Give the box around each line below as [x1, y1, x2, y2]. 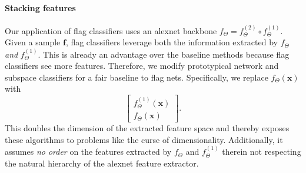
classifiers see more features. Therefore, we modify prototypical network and [5, 59, 279, 72]
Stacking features [5, 1, 76, 14]
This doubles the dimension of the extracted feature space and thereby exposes [5, 122, 290, 134]
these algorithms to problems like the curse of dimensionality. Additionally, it [5, 133, 283, 145]
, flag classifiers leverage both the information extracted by [65, 36, 278, 48]
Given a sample [5, 36, 61, 48]
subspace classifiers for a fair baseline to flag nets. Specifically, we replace [5, 71, 268, 83]
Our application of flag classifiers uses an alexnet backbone [5, 24, 217, 36]
